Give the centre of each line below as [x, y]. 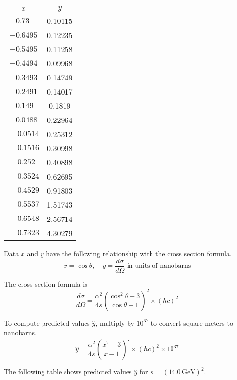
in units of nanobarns [159, 266]
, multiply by [115, 323]
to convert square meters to [192, 323]
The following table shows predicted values [68, 371]
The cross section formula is [46, 284]
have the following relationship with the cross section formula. [139, 253]
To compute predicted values [47, 323]
